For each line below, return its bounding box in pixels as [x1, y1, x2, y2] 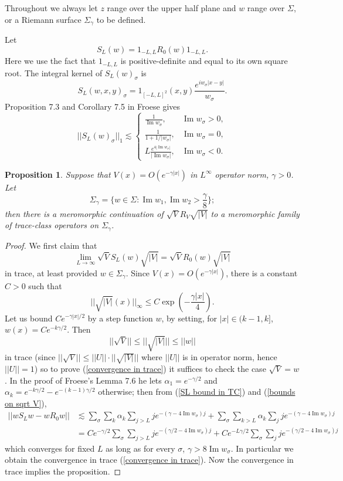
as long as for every [106, 442, 175, 454]
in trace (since [5, 351, 56, 363]
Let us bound [5, 311, 53, 324]
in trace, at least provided [5, 266, 98, 279]
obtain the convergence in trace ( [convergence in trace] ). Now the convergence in [5, 453, 294, 466]
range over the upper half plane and [107, 2, 236, 13]
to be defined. [96, 13, 146, 25]
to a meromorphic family [210, 207, 300, 219]
